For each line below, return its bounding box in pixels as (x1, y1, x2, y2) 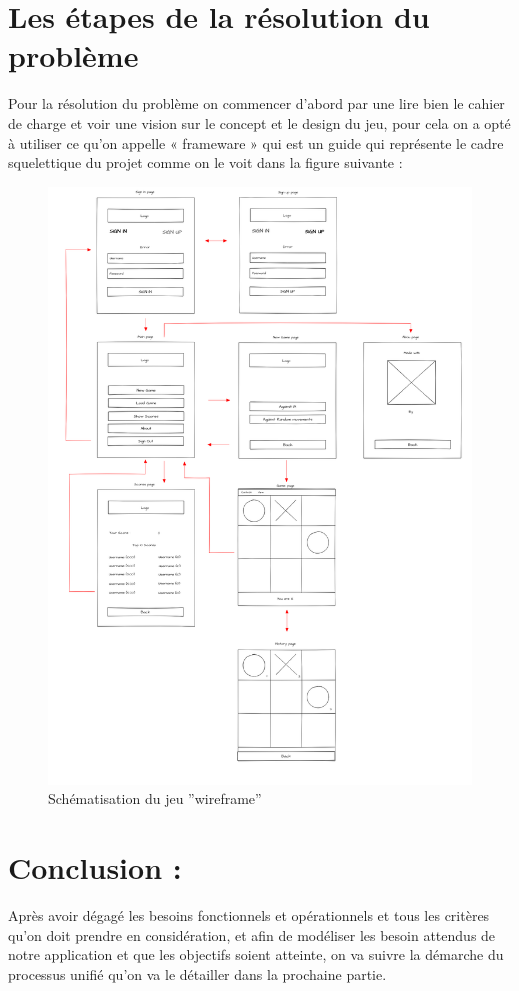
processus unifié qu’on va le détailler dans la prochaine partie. (8, 963, 387, 984)
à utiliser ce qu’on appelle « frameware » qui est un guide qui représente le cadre (8, 132, 504, 153)
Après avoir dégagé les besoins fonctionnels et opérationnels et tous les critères (8, 905, 490, 926)
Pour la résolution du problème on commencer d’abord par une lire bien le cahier (8, 93, 505, 114)
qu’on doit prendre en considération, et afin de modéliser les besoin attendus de (8, 924, 496, 945)
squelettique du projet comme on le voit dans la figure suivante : (8, 152, 403, 173)
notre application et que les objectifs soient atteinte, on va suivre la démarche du (8, 944, 504, 965)
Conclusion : (8, 847, 182, 888)
